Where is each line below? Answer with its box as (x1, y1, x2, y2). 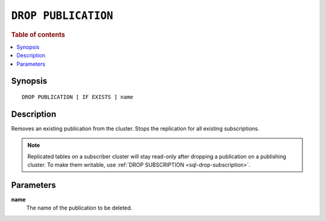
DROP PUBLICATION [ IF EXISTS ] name (22, 94, 134, 100)
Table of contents (11, 30, 66, 39)
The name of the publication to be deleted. (26, 204, 133, 211)
